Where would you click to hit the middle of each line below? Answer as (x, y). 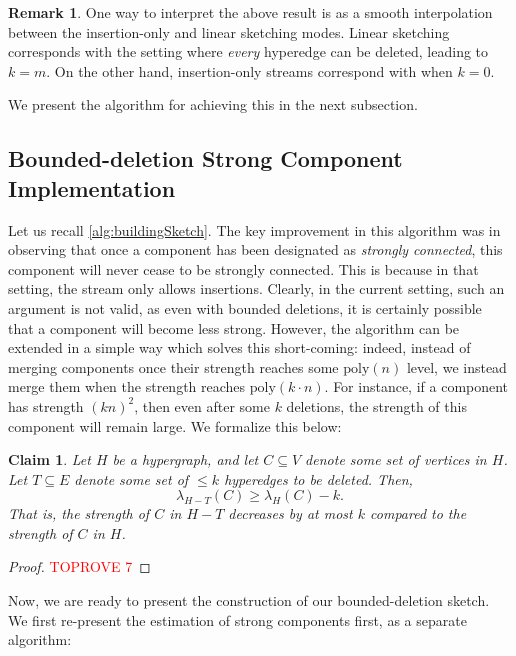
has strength (46, 405)
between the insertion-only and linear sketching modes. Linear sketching (229, 31)
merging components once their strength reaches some (173, 366)
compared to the (418, 513)
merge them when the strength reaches (127, 386)
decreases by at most (290, 513)
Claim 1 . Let (49, 459)
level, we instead (456, 366)
